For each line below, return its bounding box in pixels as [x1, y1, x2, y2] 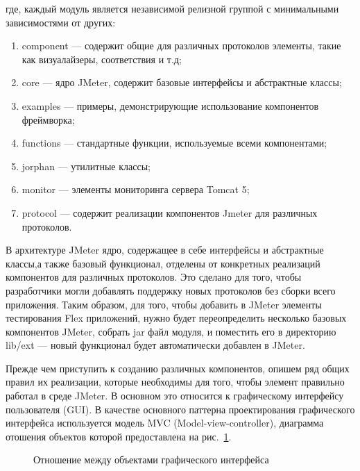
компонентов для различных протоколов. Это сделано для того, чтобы [6, 270, 302, 284]
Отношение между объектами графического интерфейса [33, 452, 269, 467]
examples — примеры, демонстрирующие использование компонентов [22, 98, 319, 113]
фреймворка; [22, 112, 75, 126]
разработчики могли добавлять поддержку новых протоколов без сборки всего [6, 283, 336, 297]
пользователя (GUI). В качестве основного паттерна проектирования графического [6, 402, 355, 416]
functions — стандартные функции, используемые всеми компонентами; [22, 135, 327, 150]
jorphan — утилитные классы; [22, 158, 151, 173]
